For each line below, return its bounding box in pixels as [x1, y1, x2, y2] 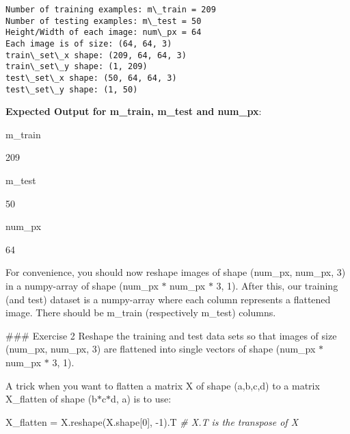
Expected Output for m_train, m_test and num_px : [5, 104, 262, 118]
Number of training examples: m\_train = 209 [5, 5, 216, 14]
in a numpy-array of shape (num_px [5, 279, 159, 292]
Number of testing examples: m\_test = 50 [5, 16, 202, 26]
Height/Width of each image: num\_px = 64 [5, 27, 202, 38]
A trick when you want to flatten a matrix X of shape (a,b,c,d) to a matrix [5, 378, 320, 392]
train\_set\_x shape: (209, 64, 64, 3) [5, 50, 187, 60]
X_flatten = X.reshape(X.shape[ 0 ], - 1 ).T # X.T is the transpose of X [5, 414, 299, 429]
